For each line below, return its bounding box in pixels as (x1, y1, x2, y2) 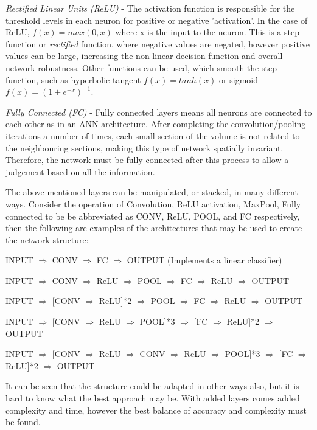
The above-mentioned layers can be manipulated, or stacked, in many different (5, 186, 298, 198)
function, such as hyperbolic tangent (5, 73, 141, 86)
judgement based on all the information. (5, 165, 155, 178)
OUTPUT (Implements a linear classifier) (127, 254, 282, 266)
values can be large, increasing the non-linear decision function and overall (5, 49, 283, 62)
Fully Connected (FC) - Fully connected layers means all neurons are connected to (5, 105, 312, 118)
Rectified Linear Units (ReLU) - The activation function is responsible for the (5, 2, 295, 14)
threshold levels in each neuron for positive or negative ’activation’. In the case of (5, 13, 308, 26)
